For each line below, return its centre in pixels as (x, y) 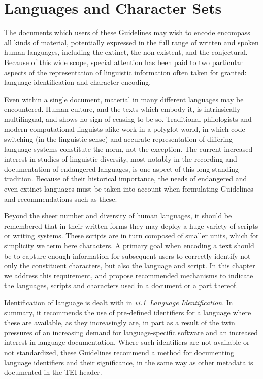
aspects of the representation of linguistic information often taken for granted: (125, 72)
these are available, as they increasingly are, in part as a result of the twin (120, 322)
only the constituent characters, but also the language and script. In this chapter (130, 265)
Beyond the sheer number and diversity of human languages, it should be (118, 216)
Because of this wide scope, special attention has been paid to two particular (123, 62)
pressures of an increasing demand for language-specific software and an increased (131, 332)
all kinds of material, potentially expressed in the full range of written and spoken (131, 42)
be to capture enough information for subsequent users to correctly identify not (127, 255)
